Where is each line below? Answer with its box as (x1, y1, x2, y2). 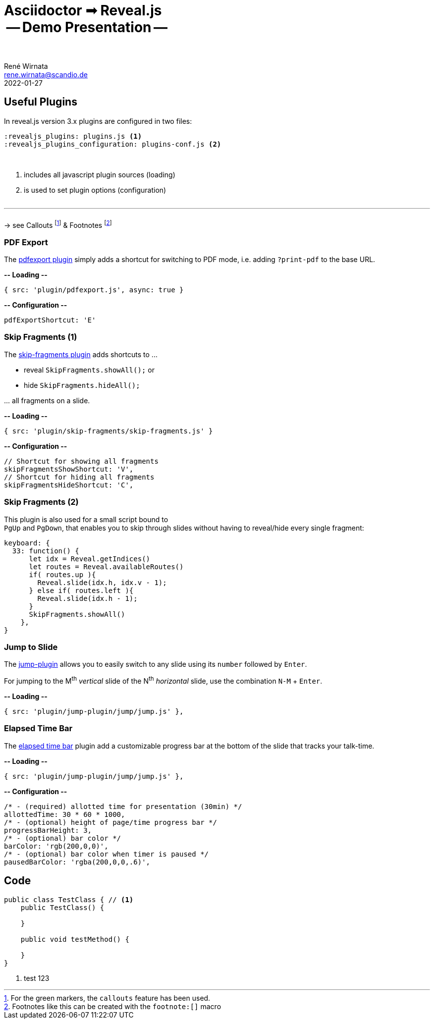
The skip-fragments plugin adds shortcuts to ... (4, 350, 158, 359)
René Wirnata (4, 61, 48, 70)
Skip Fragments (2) (4, 497, 79, 507)
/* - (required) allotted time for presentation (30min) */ (4, 802, 242, 810)
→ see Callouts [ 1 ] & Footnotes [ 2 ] (4, 219, 112, 229)
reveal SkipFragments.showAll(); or (24, 365, 155, 374)
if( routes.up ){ (29, 570, 96, 579)
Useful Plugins (4, 96, 77, 108)
